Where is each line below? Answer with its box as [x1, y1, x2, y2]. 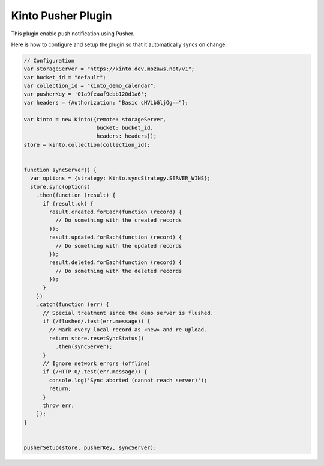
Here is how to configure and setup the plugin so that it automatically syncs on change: [11, 41, 227, 48]
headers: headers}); [96, 133, 157, 139]
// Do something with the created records [55, 217, 182, 224]
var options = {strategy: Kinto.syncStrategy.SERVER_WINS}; [30, 175, 211, 182]
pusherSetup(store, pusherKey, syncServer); [23, 444, 157, 451]
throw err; [43, 402, 75, 409]
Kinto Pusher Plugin [11, 9, 112, 22]
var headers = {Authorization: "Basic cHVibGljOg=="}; [23, 99, 188, 106]
